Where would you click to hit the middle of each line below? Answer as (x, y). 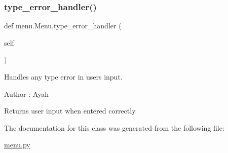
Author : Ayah (26, 93)
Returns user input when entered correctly (70, 111)
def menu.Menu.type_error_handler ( (63, 26)
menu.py (17, 145)
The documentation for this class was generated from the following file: (114, 127)
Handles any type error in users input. (63, 76)
